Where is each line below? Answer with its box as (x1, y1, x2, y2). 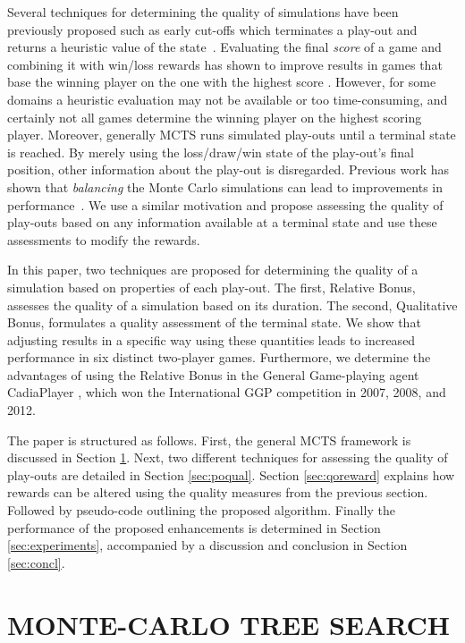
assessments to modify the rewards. (7, 230, 200, 249)
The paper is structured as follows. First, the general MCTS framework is (7, 430, 411, 449)
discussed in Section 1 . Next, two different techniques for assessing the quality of (7, 448, 448, 467)
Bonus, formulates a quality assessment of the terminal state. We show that (7, 313, 421, 332)
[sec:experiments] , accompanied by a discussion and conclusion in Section (7, 536, 408, 554)
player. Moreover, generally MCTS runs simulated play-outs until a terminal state (7, 125, 456, 144)
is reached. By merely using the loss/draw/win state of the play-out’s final (7, 142, 414, 161)
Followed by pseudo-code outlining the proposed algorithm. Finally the (7, 501, 395, 520)
